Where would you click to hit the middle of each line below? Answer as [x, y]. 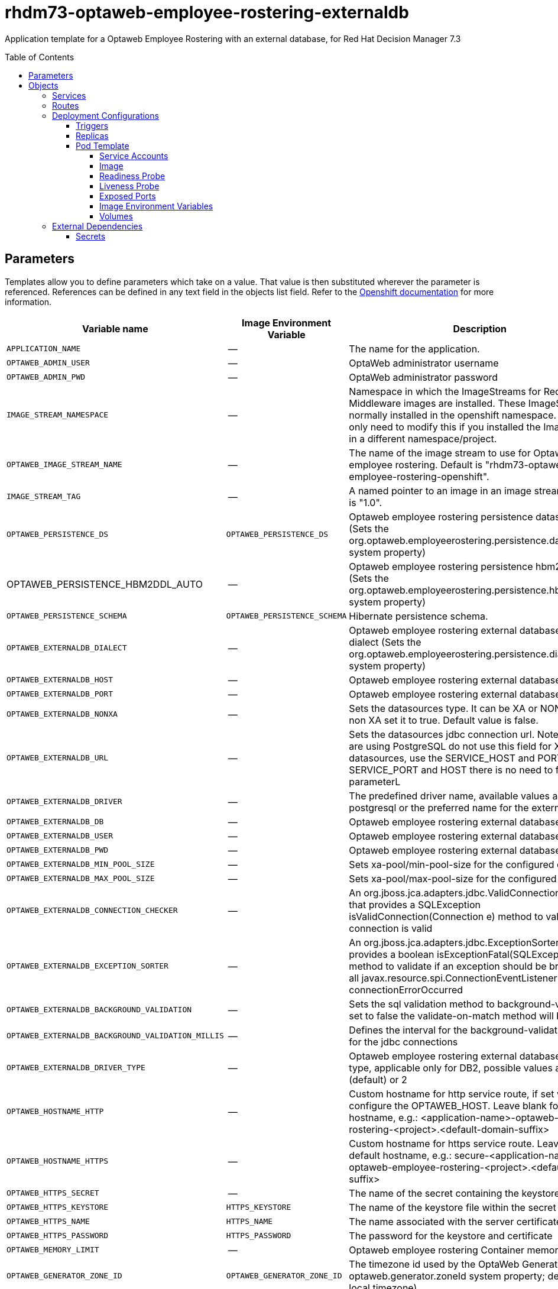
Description [480, 328]
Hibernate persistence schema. [418, 616]
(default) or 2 [378, 1079]
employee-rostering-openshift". [419, 476]
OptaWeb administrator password [424, 377]
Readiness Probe [132, 176]
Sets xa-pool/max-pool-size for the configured [453, 878]
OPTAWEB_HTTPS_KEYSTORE [58, 1207]
